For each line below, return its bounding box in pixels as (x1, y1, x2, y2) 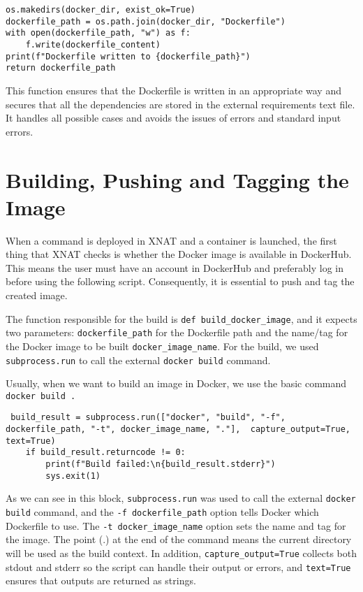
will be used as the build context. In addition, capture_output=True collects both (6, 545, 357, 560)
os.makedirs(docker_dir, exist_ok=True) (6, 5, 196, 15)
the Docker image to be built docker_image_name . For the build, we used (6, 338, 319, 353)
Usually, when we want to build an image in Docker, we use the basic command (6, 376, 347, 391)
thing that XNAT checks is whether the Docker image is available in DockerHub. (6, 247, 352, 261)
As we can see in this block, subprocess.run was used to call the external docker (6, 491, 356, 505)
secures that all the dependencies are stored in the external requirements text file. (6, 96, 355, 111)
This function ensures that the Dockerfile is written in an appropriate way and (6, 82, 341, 97)
